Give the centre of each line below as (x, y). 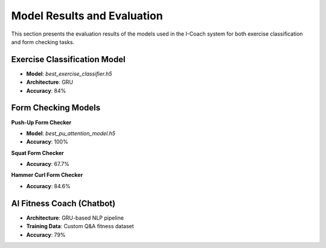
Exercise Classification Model (69, 59)
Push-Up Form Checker (41, 122)
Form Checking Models (56, 108)
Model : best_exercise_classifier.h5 (69, 74)
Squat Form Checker (38, 153)
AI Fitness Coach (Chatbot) (63, 203)
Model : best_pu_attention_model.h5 (71, 133)
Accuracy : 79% (46, 235)
